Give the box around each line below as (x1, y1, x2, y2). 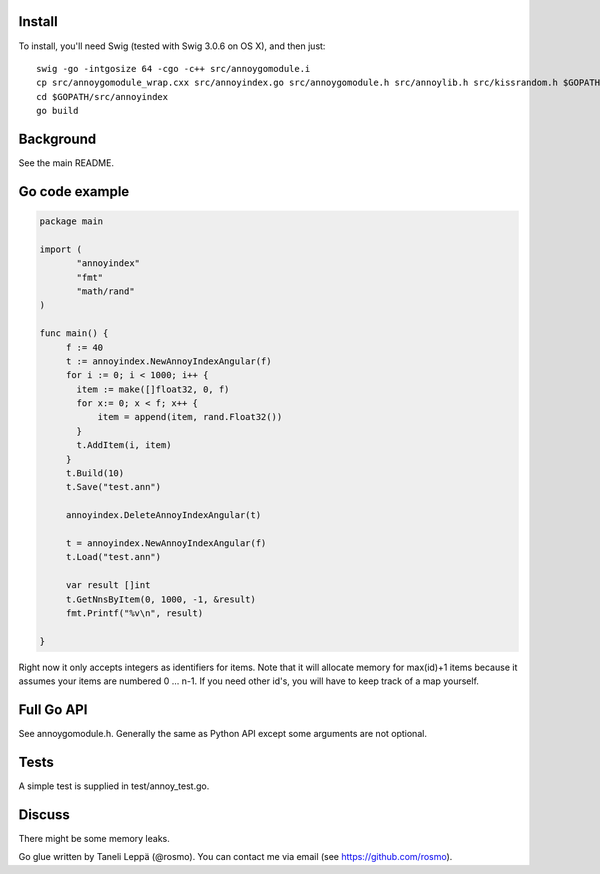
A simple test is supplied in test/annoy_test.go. (18, 780, 210, 792)
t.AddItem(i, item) (76, 440, 172, 451)
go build (36, 105, 79, 117)
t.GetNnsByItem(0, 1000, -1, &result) (65, 593, 257, 605)
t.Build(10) (65, 468, 125, 479)
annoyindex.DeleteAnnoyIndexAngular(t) (65, 510, 262, 521)
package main (39, 215, 104, 227)
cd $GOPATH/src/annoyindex (36, 91, 169, 102)
